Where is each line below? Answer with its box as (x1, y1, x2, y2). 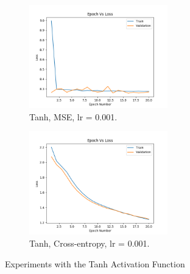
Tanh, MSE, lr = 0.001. (29, 110, 118, 123)
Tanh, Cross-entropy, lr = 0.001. (29, 236, 150, 249)
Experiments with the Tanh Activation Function (5, 257, 185, 270)
